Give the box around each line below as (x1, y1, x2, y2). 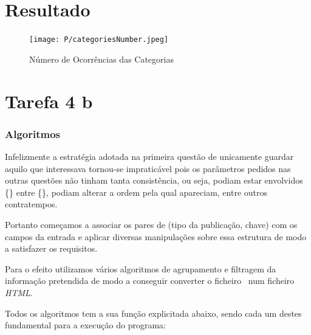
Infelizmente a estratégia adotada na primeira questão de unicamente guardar (5, 150, 294, 162)
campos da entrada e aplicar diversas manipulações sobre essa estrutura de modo (5, 230, 307, 243)
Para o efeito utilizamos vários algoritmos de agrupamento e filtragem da (5, 262, 276, 275)
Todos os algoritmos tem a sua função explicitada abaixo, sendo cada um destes (5, 306, 302, 319)
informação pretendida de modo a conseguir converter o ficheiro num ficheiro (5, 274, 295, 287)
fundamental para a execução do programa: (5, 319, 166, 331)
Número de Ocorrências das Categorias (29, 52, 174, 65)
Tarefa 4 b (5, 88, 93, 113)
